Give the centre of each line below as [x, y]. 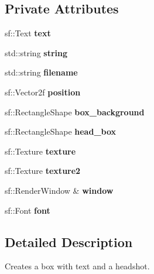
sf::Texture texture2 [43, 171]
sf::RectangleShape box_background [75, 112]
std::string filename [41, 72]
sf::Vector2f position [43, 92]
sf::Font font [28, 210]
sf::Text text [28, 33]
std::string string [36, 52]
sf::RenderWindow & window [59, 190]
